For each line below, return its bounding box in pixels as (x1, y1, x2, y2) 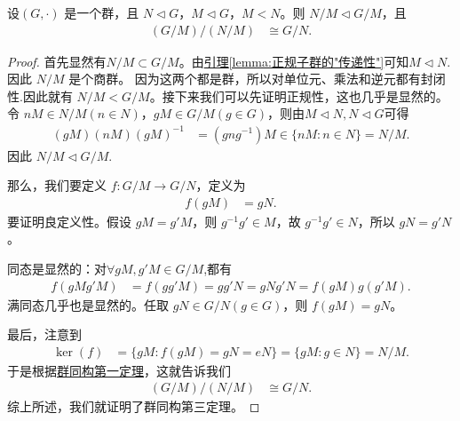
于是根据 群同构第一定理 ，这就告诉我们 (7, 361, 231, 379)
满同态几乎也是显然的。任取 (7, 295, 169, 314)
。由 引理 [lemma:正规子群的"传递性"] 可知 (178, 52, 409, 70)
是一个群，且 (64, 4, 139, 21)
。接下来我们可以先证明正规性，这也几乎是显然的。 (149, 86, 448, 105)
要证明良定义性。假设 (7, 211, 131, 230)
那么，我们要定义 (7, 176, 107, 195)
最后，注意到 (7, 325, 82, 344)
